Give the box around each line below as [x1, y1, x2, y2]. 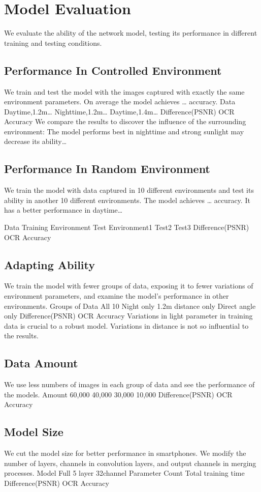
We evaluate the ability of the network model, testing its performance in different [4, 27, 257, 38]
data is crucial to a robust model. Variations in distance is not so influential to [4, 320, 249, 331]
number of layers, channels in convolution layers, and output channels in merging [4, 457, 256, 468]
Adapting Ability [4, 256, 95, 272]
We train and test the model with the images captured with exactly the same [4, 86, 245, 97]
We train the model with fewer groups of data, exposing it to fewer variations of [4, 280, 253, 291]
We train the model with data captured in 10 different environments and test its [4, 185, 254, 195]
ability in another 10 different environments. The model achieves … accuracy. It [4, 194, 250, 205]
